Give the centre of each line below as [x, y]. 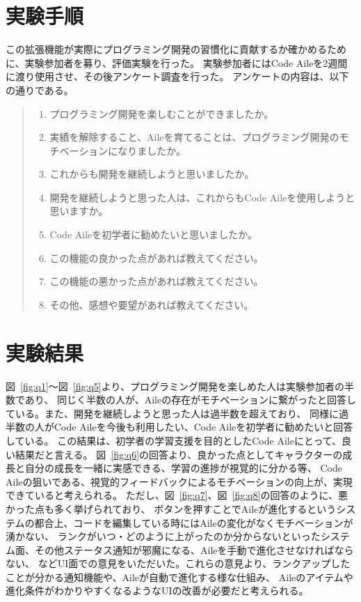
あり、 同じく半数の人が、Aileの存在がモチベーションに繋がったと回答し [190, 400]
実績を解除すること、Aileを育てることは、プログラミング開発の [194, 137]
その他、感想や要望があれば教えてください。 [152, 304]
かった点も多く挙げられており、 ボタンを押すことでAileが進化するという [171, 508]
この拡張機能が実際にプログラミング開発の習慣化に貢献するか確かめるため [176, 49]
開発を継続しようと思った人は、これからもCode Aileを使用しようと [202, 197]
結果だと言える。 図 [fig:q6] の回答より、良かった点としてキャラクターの [179, 454]
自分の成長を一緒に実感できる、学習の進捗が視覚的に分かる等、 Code [183, 468]
